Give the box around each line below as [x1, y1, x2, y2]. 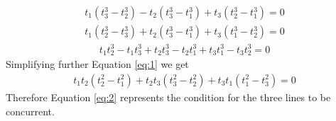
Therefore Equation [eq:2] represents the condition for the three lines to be [6, 89, 331, 104]
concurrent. [6, 103, 55, 118]
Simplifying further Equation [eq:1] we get [6, 57, 189, 71]
